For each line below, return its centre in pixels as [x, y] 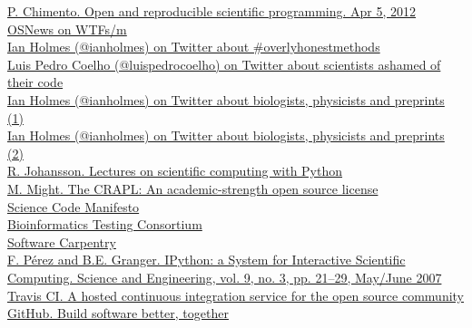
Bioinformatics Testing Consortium [105, 224]
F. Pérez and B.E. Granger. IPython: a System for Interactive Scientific [206, 260]
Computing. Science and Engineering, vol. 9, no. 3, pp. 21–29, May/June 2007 [225, 277]
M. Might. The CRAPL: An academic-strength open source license [193, 188]
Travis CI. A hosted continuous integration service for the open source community [236, 295]
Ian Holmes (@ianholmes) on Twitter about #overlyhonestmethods [194, 47]
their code [35, 82]
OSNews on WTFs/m [67, 29]
